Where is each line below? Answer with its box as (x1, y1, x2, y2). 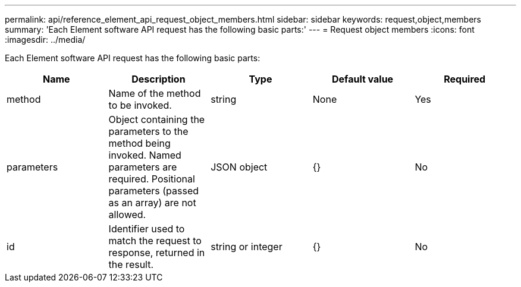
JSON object (211, 161, 268, 173)
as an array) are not (108, 197, 196, 209)
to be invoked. (108, 99, 172, 111)
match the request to (108, 235, 202, 247)
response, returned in (108, 247, 205, 258)
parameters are (108, 161, 177, 173)
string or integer (211, 241, 283, 253)
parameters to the (108, 125, 189, 137)
